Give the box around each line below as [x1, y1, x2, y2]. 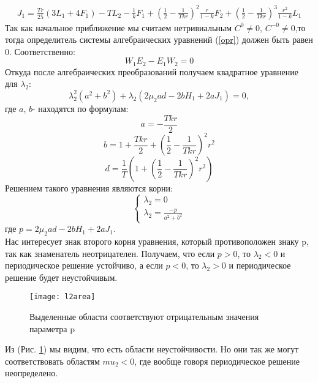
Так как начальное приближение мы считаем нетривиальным [5, 21, 232, 34]
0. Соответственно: [5, 45, 75, 58]
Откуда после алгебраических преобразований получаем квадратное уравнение [5, 65, 298, 78]
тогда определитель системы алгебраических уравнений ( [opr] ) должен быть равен [5, 33, 313, 46]
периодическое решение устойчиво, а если [5, 259, 163, 272]
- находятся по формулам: [32, 102, 129, 114]
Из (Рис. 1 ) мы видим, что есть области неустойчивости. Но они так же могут [5, 343, 299, 355]
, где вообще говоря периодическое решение [134, 354, 300, 367]
